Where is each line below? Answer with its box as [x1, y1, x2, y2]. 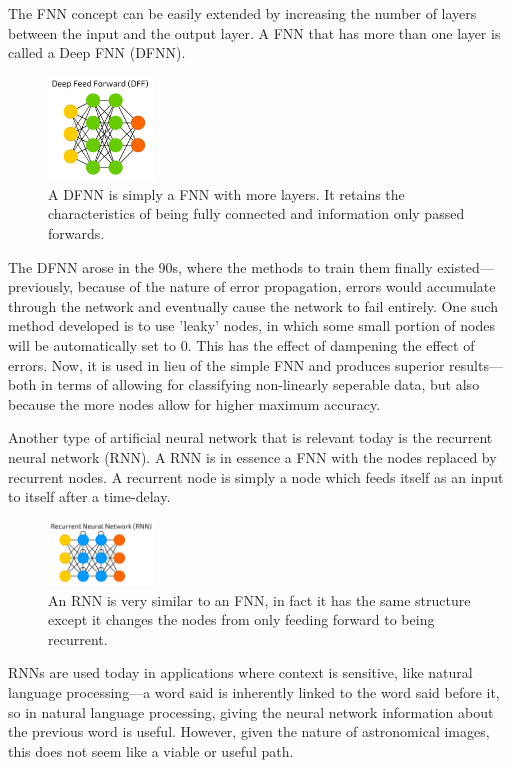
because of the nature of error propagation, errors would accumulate [77, 276, 496, 297]
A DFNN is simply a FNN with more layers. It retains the [48, 183, 405, 204]
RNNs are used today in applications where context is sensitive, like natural [8, 662, 473, 683]
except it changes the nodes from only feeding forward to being [48, 609, 435, 630]
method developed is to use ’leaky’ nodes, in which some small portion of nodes [8, 315, 495, 336]
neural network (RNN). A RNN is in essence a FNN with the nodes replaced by [8, 446, 497, 467]
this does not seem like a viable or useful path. [8, 740, 294, 761]
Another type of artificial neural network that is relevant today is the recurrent [8, 427, 493, 448]
